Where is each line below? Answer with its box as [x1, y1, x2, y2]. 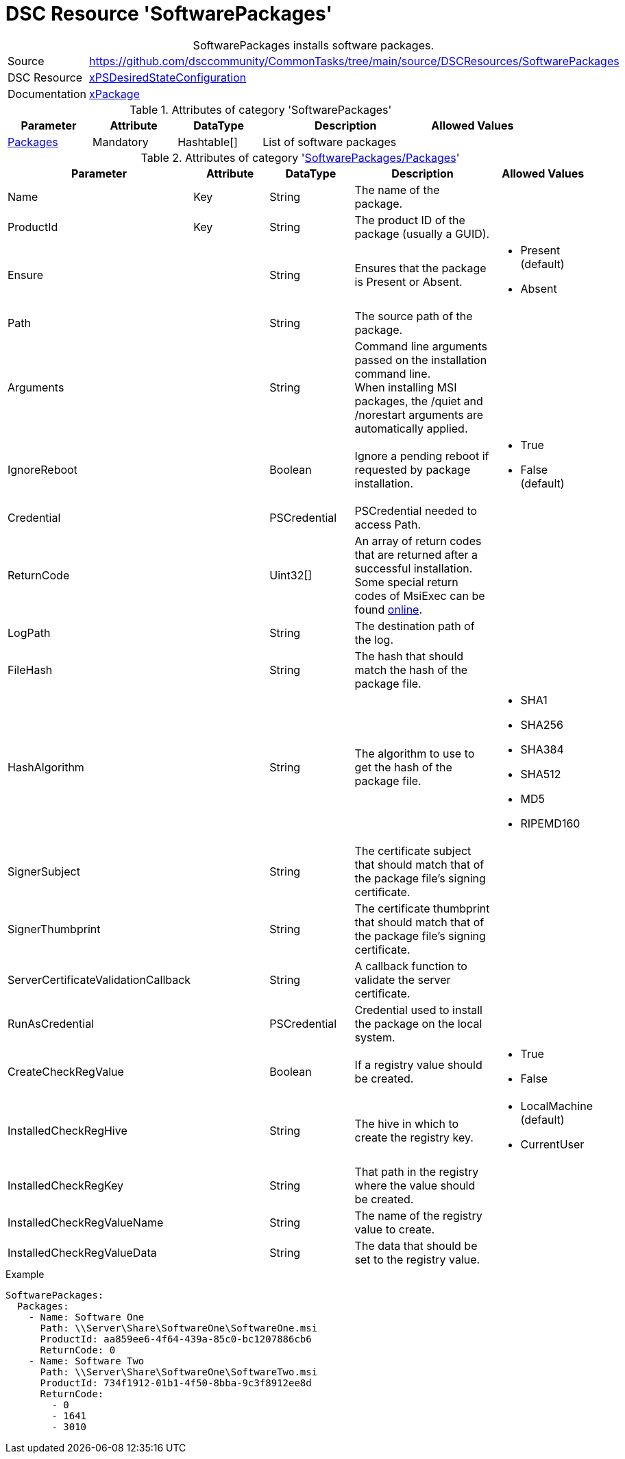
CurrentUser [520, 1137, 585, 1151]
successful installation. [354, 561, 473, 575]
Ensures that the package [354, 261, 487, 275]
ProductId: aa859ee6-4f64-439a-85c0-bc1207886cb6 [40, 1333, 312, 1345]
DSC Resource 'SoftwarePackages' [5, 2, 332, 25]
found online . [354, 602, 423, 616]
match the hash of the [354, 662, 468, 677]
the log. [354, 632, 394, 647]
